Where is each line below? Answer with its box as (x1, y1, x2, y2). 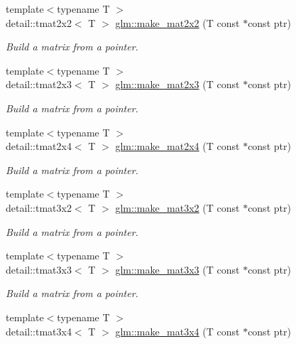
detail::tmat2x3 (6, 77, 72, 92)
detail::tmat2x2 (6, 15, 72, 30)
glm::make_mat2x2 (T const (115, 15, 240, 30)
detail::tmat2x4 (6, 139, 72, 154)
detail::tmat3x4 (6, 323, 72, 338)
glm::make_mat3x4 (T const (115, 323, 240, 338)
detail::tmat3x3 (6, 262, 72, 276)
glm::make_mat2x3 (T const (115, 77, 240, 92)
